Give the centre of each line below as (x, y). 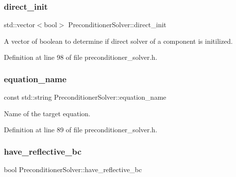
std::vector (19, 25)
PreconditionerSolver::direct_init (117, 25)
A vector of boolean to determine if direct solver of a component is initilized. (118, 41)
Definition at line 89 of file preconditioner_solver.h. (81, 130)
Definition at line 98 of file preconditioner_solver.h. (81, 57)
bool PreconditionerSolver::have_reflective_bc (73, 169)
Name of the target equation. (47, 113)
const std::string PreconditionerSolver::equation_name (85, 97)
